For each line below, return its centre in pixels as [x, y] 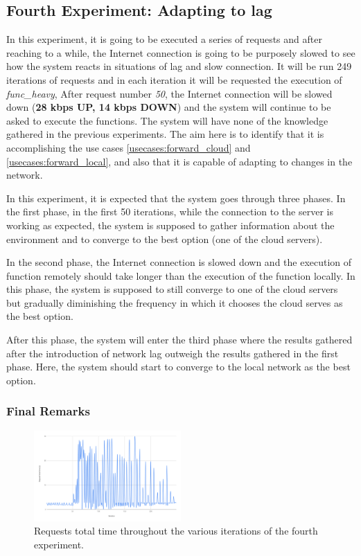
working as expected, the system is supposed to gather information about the [170, 225]
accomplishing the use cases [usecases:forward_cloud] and [129, 147]
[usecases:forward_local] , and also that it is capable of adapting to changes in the [179, 161]
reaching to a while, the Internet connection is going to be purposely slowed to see [181, 52]
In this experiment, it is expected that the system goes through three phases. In [176, 198]
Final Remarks [48, 411]
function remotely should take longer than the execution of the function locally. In [181, 275]
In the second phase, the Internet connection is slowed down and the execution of [179, 262]
